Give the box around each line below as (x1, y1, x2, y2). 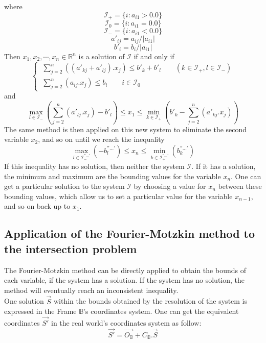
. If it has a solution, (191, 160, 256, 171)
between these (218, 181, 262, 191)
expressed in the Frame (4, 306, 77, 316)
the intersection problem (4, 240, 137, 256)
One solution (4, 296, 44, 306)
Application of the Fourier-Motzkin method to (4, 226, 255, 241)
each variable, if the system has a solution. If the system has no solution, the (4, 275, 245, 285)
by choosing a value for (134, 181, 206, 191)
